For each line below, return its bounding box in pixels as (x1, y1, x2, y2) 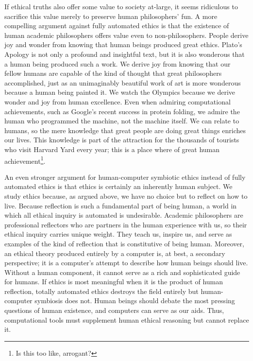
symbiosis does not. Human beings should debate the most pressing (34, 295, 235, 306)
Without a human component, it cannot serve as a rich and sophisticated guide (4, 267, 240, 277)
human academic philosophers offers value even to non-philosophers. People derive (4, 30, 249, 40)
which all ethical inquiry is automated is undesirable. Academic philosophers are (4, 210, 243, 220)
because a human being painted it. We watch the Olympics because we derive (4, 87, 236, 97)
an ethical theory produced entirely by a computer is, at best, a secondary (4, 248, 225, 258)
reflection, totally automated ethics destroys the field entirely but (4, 286, 199, 296)
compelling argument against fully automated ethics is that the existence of (4, 20, 229, 31)
